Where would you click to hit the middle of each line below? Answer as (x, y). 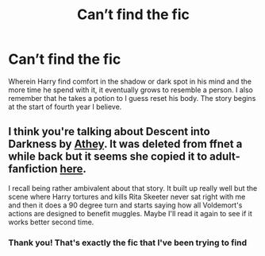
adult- (225, 157)
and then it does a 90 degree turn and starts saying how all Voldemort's (125, 205)
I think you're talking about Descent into (109, 132)
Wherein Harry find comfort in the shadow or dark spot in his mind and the (130, 81)
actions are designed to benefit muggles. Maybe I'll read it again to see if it (130, 213)
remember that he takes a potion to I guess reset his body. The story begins (132, 98)
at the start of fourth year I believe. (65, 107)
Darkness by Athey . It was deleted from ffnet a (125, 144)
